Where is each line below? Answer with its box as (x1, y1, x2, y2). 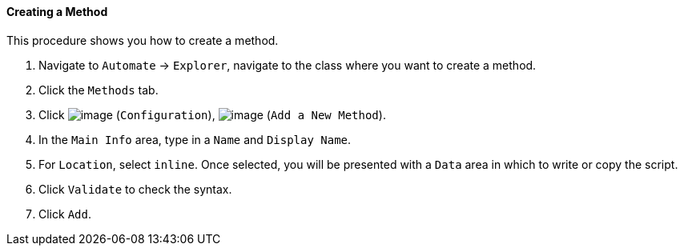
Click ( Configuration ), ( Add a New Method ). (38, 107, 386, 122)
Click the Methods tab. (38, 82, 159, 97)
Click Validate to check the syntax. (38, 182, 232, 196)
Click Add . (38, 206, 91, 221)
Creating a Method (6, 5, 108, 18)
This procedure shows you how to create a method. (6, 33, 279, 47)
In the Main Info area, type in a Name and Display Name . (38, 132, 352, 146)
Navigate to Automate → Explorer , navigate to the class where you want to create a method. (38, 58, 537, 72)
